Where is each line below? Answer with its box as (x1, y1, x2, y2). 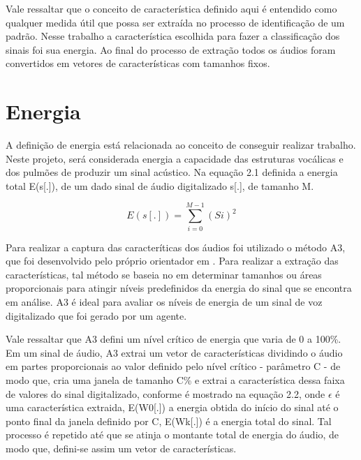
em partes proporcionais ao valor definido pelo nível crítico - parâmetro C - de (6, 359, 341, 373)
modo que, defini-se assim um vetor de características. (6, 440, 237, 455)
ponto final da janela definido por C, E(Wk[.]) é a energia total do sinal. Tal (6, 413, 332, 428)
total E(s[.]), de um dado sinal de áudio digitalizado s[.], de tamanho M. (6, 178, 314, 193)
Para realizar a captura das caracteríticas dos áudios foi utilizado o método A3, (6, 239, 346, 254)
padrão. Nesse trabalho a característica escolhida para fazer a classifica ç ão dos (6, 29, 340, 43)
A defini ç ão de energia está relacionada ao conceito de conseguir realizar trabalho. (6, 138, 356, 152)
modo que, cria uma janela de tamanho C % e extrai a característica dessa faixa (6, 372, 345, 387)
